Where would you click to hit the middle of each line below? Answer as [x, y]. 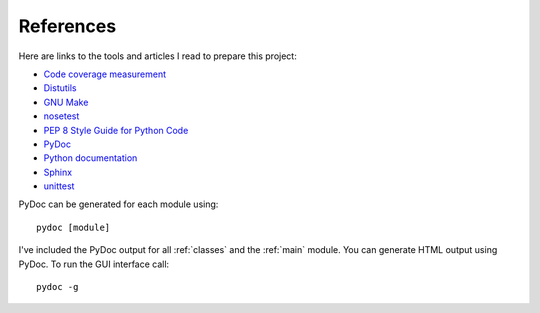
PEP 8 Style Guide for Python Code [116, 130]
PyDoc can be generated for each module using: [118, 204]
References [67, 26]
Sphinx [58, 172]
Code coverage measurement [105, 74]
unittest [59, 186]
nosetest [61, 116]
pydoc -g [57, 287]
